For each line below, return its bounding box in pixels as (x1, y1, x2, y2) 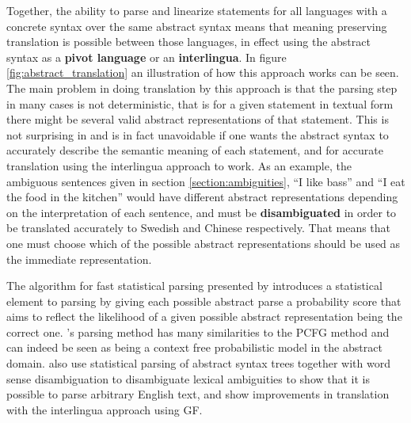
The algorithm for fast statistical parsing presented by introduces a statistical (6, 277, 382, 294)
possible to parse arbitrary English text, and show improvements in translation (6, 386, 390, 402)
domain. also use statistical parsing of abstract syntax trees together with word (6, 355, 390, 372)
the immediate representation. (6, 250, 152, 267)
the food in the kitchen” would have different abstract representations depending (6, 189, 398, 205)
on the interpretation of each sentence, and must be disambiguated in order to (6, 204, 397, 220)
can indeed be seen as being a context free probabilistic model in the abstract (6, 339, 382, 356)
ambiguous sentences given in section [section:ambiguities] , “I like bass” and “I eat (6, 173, 405, 189)
